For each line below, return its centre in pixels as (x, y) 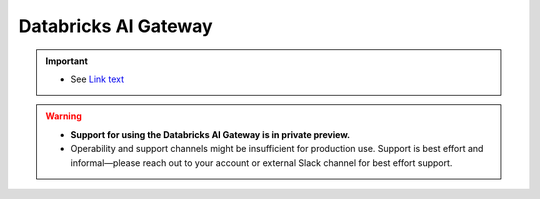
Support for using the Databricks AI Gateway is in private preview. (210, 134)
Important (67, 61)
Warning (63, 116)
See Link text (97, 79)
